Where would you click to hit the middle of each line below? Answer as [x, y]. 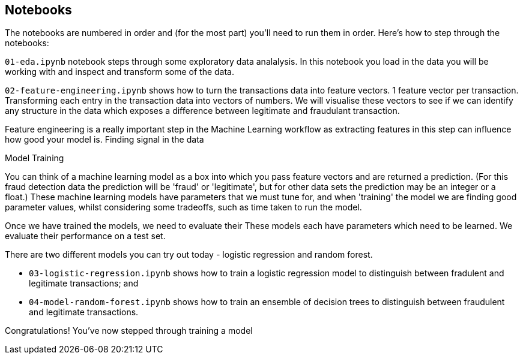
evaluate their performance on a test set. [85, 236]
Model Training [35, 158]
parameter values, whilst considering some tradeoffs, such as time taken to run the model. [183, 207]
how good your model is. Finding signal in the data [104, 140]
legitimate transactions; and [84, 283]
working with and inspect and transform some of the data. [120, 72]
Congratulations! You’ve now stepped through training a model [129, 331]
